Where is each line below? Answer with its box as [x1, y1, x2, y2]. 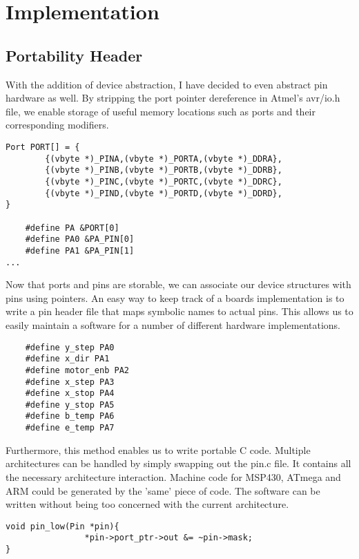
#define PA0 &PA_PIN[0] [25, 234, 135, 245]
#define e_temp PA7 [25, 423, 115, 433]
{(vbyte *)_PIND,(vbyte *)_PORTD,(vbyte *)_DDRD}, [45, 188, 282, 198]
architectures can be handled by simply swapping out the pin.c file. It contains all [6, 456, 351, 471]
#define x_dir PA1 [25, 354, 110, 364]
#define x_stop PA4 [25, 388, 115, 399]
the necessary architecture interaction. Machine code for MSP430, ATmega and [6, 469, 341, 484]
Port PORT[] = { [6, 142, 80, 152]
